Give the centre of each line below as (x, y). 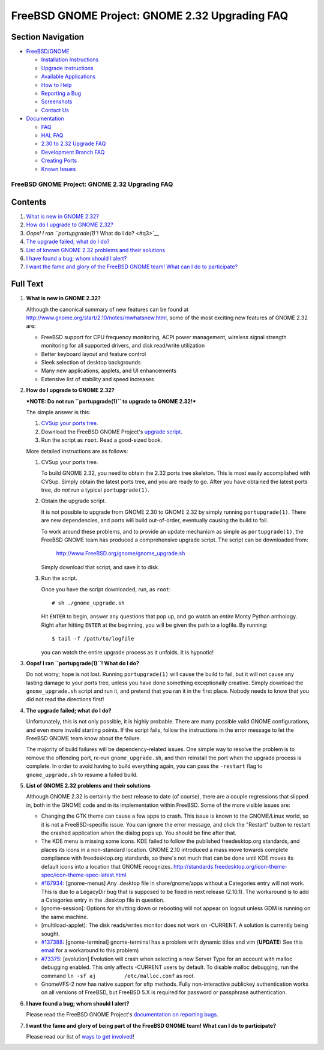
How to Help (56, 85)
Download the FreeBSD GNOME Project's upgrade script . (112, 432)
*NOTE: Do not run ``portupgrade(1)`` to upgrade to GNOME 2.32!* (111, 401)
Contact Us (55, 110)
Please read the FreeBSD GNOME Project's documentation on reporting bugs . (122, 1015)
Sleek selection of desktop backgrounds (91, 362)
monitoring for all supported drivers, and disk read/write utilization (123, 346)
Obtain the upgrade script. (73, 501)
